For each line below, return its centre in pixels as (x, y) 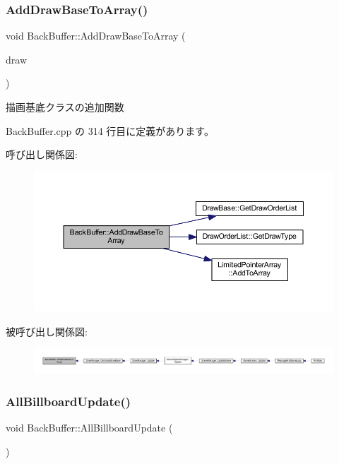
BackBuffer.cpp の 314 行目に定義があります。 (110, 130)
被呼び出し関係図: (47, 331)
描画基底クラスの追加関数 (65, 107)
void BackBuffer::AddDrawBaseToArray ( (96, 36)
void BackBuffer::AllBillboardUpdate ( (89, 428)
